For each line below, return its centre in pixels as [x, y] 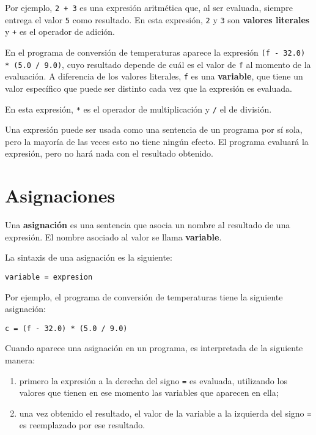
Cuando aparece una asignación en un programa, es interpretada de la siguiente [154, 348]
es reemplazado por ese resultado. [82, 425]
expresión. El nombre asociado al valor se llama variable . [113, 236]
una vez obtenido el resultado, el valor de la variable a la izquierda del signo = [165, 413]
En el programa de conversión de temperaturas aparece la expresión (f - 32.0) [155, 52]
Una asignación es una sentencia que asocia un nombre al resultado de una [148, 225]
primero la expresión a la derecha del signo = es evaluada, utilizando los [153, 380]
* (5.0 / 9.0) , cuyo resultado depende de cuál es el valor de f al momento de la [158, 64]
